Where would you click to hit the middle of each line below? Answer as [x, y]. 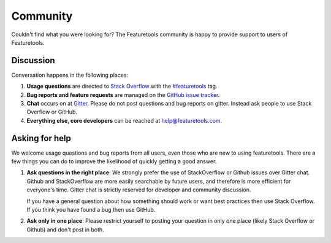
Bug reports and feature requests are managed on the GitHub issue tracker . [123, 94]
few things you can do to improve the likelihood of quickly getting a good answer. [114, 161]
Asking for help [41, 138]
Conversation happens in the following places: [70, 75]
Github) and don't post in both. [65, 229]
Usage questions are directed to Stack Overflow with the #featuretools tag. [122, 87]
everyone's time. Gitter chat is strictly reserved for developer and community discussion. [139, 190]
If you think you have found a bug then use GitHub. [91, 210]
